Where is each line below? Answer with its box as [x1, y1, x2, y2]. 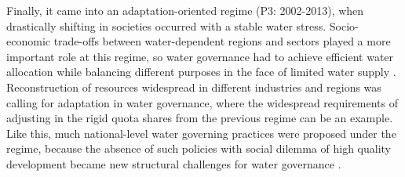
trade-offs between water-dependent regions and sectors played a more [53, 33, 391, 49]
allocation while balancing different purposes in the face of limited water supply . [6, 63, 396, 80]
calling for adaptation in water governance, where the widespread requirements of [6, 94, 398, 110]
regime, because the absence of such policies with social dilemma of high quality [6, 140, 391, 157]
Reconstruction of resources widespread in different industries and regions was [6, 78, 381, 95]
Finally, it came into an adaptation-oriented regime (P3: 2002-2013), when [6, 2, 364, 18]
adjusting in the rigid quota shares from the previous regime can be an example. [6, 110, 393, 126]
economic [6, 33, 50, 49]
